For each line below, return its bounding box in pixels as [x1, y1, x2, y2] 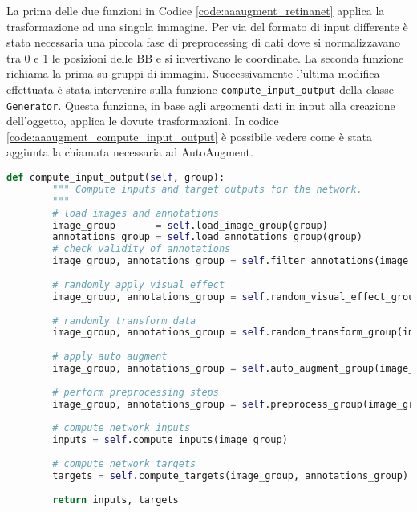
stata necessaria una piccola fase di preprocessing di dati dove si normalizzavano [6, 34, 401, 51]
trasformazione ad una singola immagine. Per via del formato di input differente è [6, 18, 408, 35]
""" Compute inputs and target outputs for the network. [52, 183, 362, 195]
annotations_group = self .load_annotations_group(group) [52, 231, 362, 243]
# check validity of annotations [52, 243, 231, 255]
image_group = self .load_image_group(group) [52, 219, 328, 231]
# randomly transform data [52, 315, 196, 327]
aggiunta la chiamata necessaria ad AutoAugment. [6, 144, 253, 161]
